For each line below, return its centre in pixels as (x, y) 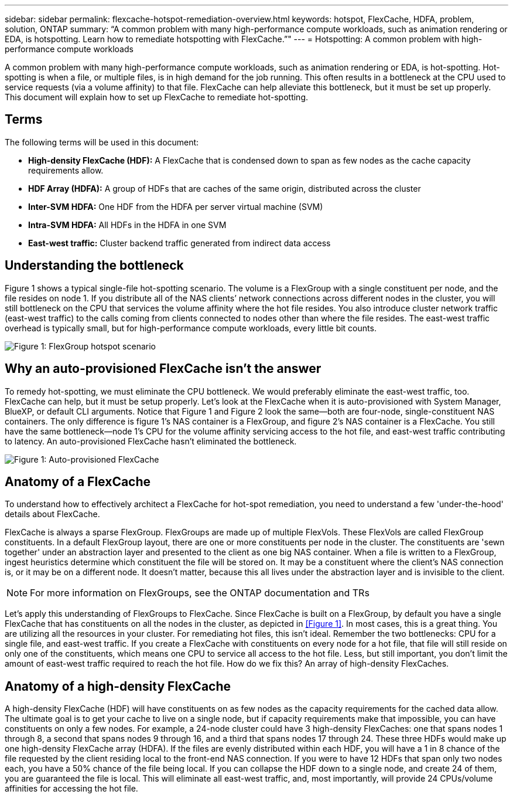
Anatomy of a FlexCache (78, 481)
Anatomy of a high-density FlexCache (118, 686)
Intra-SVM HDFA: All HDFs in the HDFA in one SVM (127, 225)
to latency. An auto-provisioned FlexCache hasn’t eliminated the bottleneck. (151, 441)
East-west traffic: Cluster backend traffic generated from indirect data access (179, 243)
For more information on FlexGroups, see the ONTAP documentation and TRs (200, 593)
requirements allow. (66, 170)
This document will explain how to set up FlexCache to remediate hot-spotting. (157, 97)
